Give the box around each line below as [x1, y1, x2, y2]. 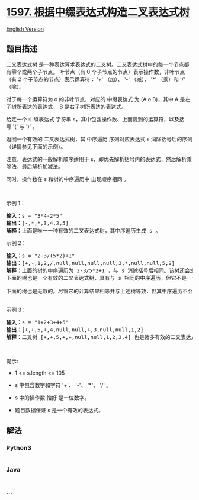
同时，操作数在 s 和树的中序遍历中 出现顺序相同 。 [6, 175, 129, 182]
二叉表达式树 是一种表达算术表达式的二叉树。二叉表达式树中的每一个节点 [6, 60, 184, 68]
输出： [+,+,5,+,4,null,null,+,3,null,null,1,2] [6, 326, 144, 333]
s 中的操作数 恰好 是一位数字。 [14, 394, 90, 401]
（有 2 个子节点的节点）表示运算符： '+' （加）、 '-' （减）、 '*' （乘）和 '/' [6, 75, 185, 83]
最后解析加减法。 [21, 163, 63, 170]
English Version [6, 25, 44, 33]
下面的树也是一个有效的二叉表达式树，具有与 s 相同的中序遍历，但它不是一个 [6, 275, 197, 281]
